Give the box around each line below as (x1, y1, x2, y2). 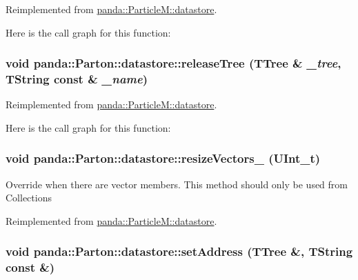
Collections (6, 190, 52, 205)
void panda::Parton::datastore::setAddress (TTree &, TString (6, 243, 353, 260)
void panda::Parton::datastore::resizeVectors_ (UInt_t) (6, 150, 321, 167)
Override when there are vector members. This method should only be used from (6, 177, 348, 191)
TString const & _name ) (6, 70, 148, 88)
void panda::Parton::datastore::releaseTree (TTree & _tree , (6, 54, 341, 72)
